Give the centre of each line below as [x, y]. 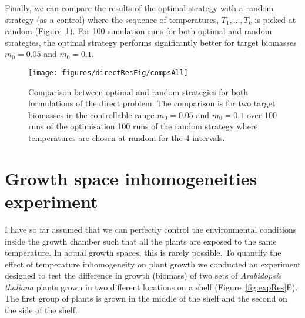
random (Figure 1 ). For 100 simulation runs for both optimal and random [138, 31]
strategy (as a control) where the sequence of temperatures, [112, 19]
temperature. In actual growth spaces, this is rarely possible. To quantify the [143, 252]
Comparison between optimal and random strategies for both [138, 91]
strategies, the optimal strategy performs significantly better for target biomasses [151, 42]
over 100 [262, 114]
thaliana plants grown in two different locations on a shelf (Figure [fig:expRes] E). [151, 287]
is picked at [275, 19]
